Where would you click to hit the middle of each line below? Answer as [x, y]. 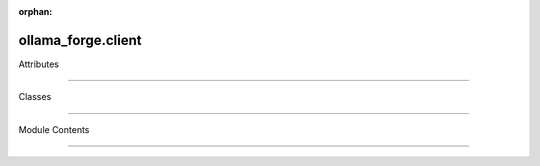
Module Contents [54, 129]
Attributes [39, 64]
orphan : [35, 11]
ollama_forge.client [80, 40]
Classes [35, 97]
